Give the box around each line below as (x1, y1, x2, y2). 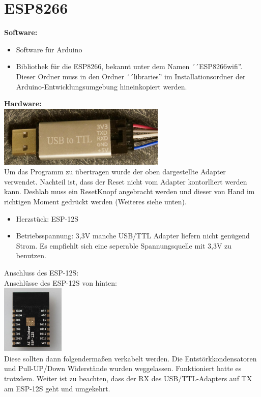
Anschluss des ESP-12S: (4, 267, 79, 278)
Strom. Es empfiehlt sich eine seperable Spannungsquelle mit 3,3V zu (16, 240, 232, 251)
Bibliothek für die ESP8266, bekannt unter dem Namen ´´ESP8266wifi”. (16, 61, 243, 72)
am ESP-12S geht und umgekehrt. (4, 383, 110, 393)
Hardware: (4, 98, 42, 109)
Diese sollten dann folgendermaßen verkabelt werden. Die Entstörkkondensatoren (4, 353, 257, 363)
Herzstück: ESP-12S (16, 213, 79, 224)
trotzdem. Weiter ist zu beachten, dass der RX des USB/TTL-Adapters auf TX (4, 373, 252, 384)
